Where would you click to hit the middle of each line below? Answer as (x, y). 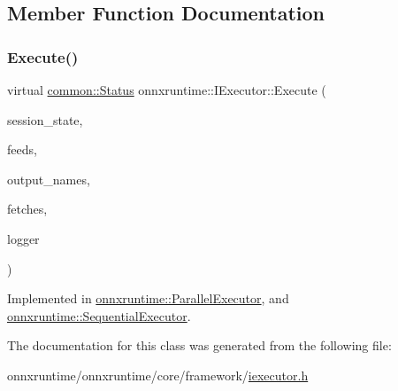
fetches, (27, 209)
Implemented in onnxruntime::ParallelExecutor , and (148, 298)
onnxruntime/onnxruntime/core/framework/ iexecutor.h (158, 375)
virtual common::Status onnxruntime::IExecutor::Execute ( (167, 90)
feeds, (22, 149)
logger (23, 238)
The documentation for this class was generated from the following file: (199, 345)
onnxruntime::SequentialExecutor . (99, 315)
